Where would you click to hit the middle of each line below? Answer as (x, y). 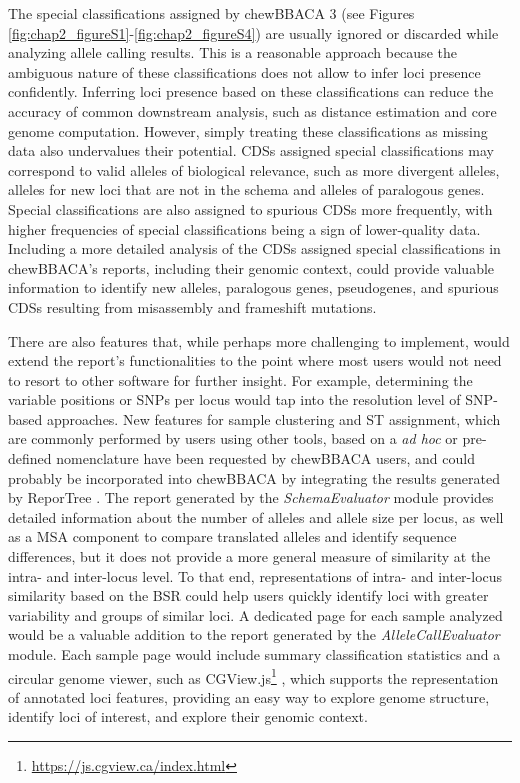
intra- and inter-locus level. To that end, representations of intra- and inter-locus (255, 575)
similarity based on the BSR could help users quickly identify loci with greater (248, 595)
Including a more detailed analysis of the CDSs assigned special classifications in (254, 248)
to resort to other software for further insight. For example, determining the (240, 379)
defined (30, 458)
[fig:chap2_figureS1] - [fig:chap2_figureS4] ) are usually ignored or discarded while (253, 32)
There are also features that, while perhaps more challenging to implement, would (259, 340)
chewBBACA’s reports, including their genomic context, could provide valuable (251, 267)
